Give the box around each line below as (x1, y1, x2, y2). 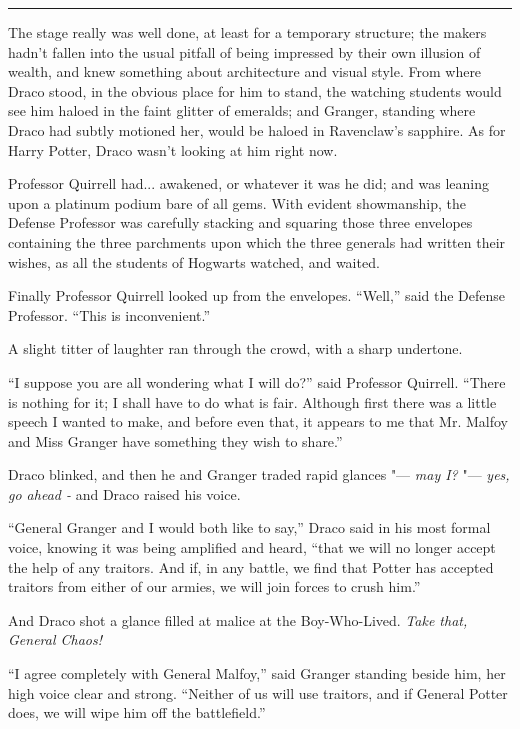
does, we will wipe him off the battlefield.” (8, 702, 266, 723)
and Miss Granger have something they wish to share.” (8, 430, 343, 451)
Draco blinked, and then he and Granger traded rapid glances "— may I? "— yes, (8, 464, 510, 485)
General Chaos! (8, 629, 103, 650)
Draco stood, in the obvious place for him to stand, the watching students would (8, 80, 502, 101)
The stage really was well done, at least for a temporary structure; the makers (8, 22, 487, 42)
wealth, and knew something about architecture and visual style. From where (8, 61, 482, 82)
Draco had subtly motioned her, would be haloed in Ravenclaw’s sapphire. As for (8, 119, 506, 140)
